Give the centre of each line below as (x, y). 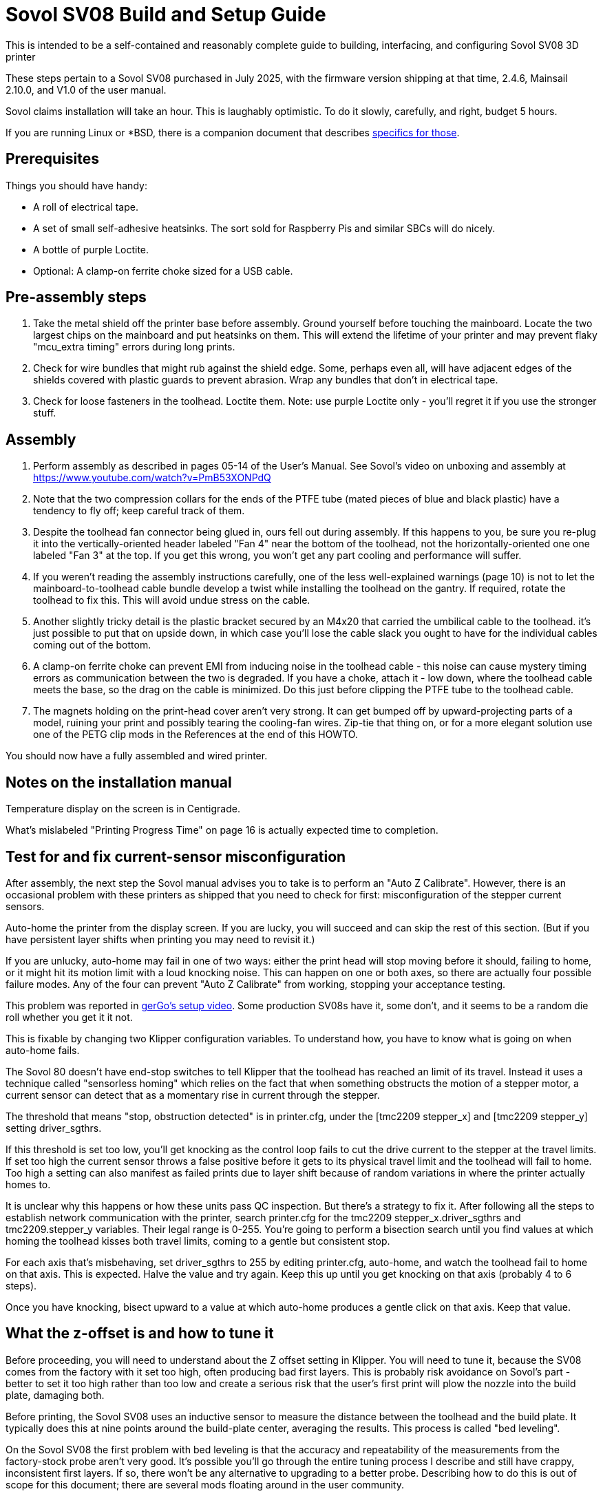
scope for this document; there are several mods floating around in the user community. (205, 1484)
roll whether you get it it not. (69, 1017)
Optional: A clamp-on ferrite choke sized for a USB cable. (163, 271)
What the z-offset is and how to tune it (140, 1334)
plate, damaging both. (55, 1395)
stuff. (45, 413)
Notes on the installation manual (119, 782)
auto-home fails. (43, 1050)
